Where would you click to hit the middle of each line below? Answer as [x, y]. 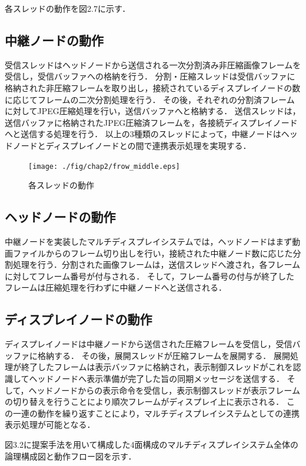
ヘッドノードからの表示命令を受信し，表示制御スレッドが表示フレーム [164, 390]
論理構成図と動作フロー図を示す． [71, 456]
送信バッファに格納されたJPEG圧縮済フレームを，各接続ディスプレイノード [151, 122]
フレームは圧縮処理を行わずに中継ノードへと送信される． [116, 287]
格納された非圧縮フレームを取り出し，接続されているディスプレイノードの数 [153, 87]
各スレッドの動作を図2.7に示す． [68, 8]
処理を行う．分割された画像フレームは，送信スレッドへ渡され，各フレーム [157, 264]
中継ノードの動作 [54, 40]
